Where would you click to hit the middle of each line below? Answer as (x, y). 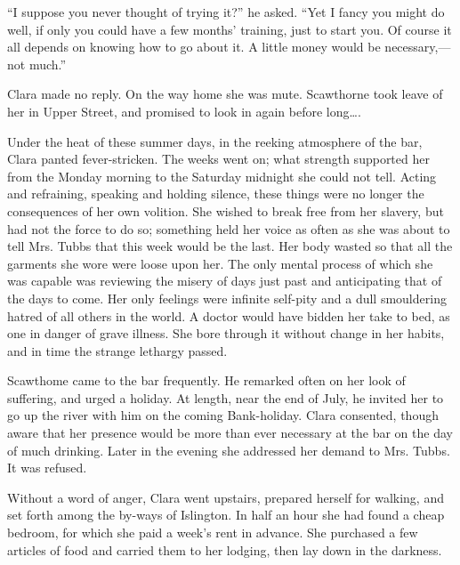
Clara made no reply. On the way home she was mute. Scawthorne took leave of (225, 94)
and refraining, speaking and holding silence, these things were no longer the (216, 194)
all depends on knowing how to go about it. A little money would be (194, 47)
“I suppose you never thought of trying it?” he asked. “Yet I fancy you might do (226, 12)
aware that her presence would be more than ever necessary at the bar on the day (230, 433)
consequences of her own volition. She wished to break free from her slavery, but (226, 210)
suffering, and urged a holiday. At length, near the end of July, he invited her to (226, 397)
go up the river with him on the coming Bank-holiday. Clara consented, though (223, 415)
